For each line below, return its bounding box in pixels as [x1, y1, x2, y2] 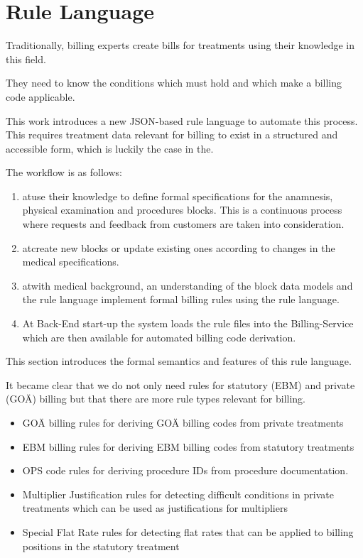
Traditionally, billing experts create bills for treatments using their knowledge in [6, 38, 354, 53]
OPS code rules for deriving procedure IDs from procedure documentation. [22, 463, 349, 478]
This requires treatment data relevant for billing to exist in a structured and [6, 127, 338, 142]
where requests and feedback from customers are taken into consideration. [22, 217, 345, 231]
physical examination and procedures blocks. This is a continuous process [22, 202, 342, 217]
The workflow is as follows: [6, 165, 122, 180]
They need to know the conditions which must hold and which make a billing [6, 75, 342, 90]
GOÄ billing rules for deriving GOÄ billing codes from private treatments [22, 415, 344, 430]
